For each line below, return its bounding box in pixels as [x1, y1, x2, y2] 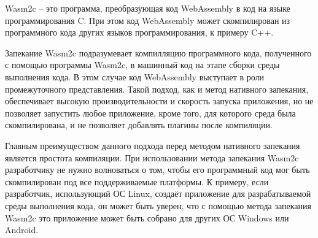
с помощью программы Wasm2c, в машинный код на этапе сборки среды [5, 58, 280, 71]
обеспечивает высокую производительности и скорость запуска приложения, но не [5, 94, 314, 107]
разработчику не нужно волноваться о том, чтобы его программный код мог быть [5, 163, 310, 176]
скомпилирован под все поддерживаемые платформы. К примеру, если [5, 175, 269, 188]
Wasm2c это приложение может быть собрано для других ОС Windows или [5, 211, 289, 224]
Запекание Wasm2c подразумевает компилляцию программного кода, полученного [5, 46, 312, 59]
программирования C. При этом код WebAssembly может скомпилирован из [5, 13, 290, 26]
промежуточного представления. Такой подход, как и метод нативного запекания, [5, 82, 309, 95]
